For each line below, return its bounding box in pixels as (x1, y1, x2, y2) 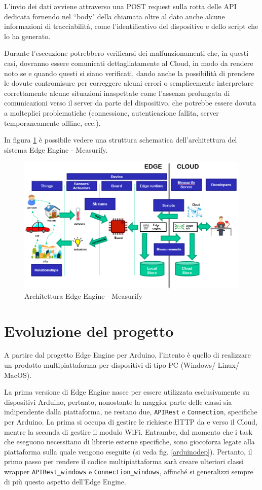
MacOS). (4, 369, 32, 380)
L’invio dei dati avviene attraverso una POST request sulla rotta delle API (4, 1, 237, 11)
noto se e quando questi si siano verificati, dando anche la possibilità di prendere (4, 67, 254, 78)
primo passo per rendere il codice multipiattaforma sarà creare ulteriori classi (4, 456, 244, 467)
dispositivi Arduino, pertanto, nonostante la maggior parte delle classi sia (4, 396, 232, 407)
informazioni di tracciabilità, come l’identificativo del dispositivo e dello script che (4, 21, 258, 31)
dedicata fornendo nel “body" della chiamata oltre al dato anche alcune (4, 11, 225, 21)
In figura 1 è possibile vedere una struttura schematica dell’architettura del (4, 134, 237, 145)
